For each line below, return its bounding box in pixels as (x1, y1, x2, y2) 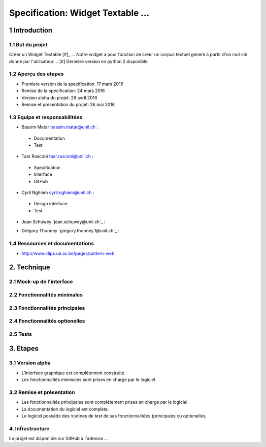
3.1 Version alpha (9, 359, 51, 366)
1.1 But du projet (9, 41, 48, 48)
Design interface (33, 201, 67, 207)
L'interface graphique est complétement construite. (21, 370, 126, 376)
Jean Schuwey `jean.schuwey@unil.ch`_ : (21, 219, 106, 225)
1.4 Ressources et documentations (9, 240, 94, 247)
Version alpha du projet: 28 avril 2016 (21, 95, 98, 100)
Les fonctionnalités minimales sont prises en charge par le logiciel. (21, 377, 157, 383)
